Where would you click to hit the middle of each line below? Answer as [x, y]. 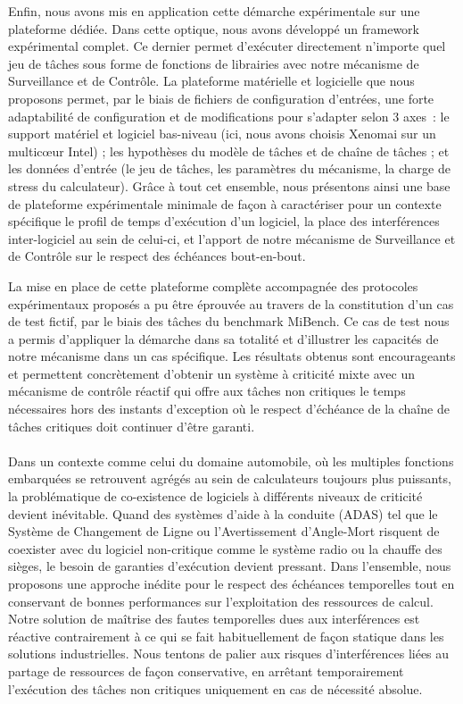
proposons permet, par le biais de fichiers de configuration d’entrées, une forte [221, 98]
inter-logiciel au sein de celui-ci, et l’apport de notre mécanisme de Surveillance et [232, 238]
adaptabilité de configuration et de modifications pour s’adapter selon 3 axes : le [229, 116]
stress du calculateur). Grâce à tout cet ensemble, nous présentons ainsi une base [229, 185]
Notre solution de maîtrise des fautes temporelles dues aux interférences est [214, 619]
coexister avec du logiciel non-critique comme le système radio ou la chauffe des [225, 548]
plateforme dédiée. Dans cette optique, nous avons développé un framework [214, 28]
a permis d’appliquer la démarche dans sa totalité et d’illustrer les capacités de [223, 338]
